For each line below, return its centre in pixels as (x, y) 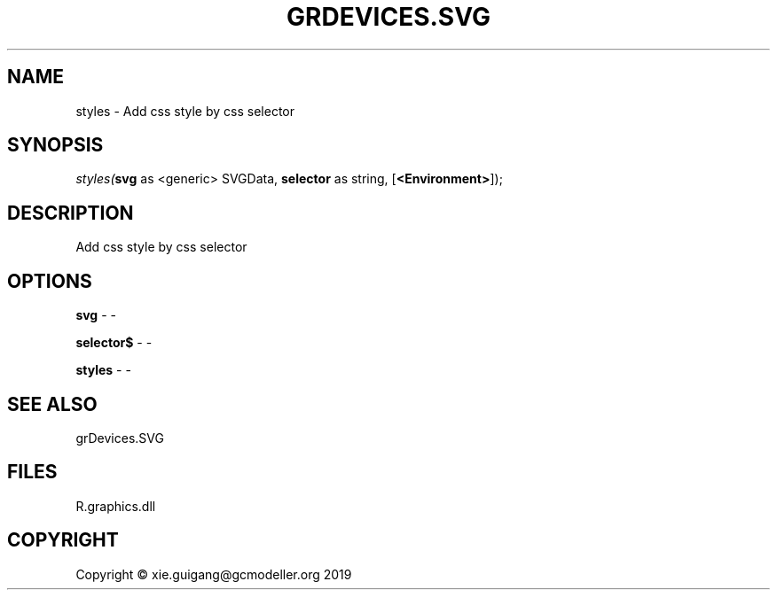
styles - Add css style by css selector (185, 111)
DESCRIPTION (71, 213)
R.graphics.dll (116, 506)
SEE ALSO (52, 404)
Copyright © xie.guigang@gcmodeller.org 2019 (214, 574)
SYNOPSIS (55, 145)
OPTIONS (50, 281)
